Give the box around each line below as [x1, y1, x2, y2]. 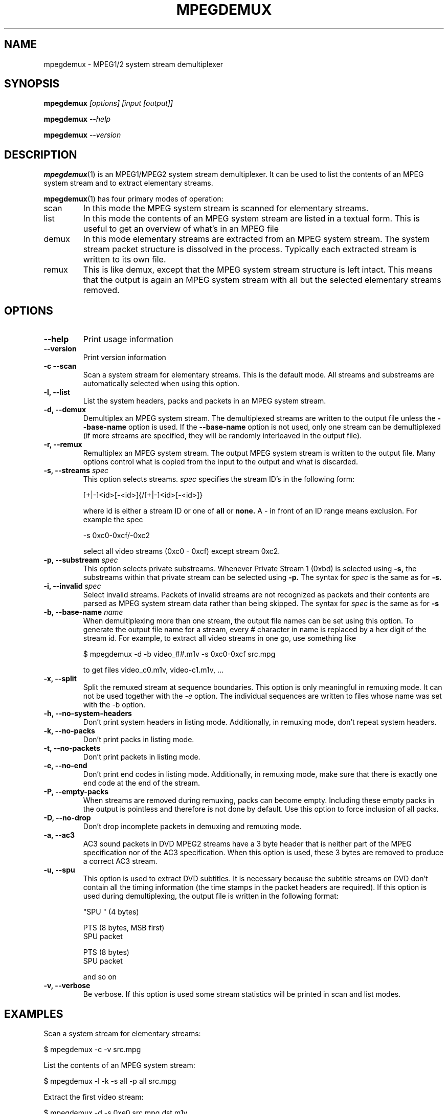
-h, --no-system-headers [43, 709, 132, 718]
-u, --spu [43, 865, 75, 875]
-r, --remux [43, 440, 82, 449]
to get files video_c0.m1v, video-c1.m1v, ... [83, 665, 224, 675]
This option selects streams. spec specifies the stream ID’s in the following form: [83, 475, 354, 484]
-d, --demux [43, 405, 86, 414]
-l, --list [43, 388, 70, 397]
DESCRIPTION [4, 148, 77, 161]
